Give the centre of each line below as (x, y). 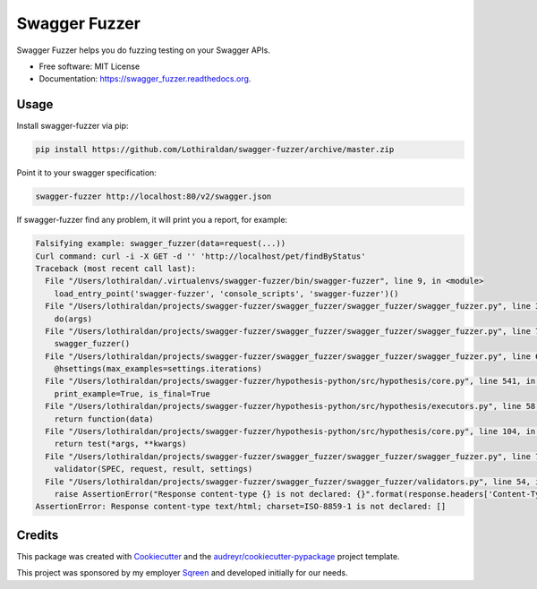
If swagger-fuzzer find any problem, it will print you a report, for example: (152, 220)
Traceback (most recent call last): (116, 268)
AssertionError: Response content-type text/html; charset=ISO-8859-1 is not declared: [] (241, 507)
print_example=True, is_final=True (132, 393)
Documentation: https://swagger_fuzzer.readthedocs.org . (145, 79)
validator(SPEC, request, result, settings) (153, 469)
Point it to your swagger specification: (86, 173)
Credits (38, 535)
